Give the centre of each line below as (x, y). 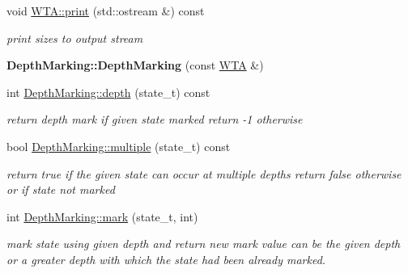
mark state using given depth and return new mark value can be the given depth (204, 244)
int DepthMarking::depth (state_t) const (108, 92)
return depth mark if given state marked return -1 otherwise (155, 119)
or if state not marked (61, 189)
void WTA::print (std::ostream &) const (106, 10)
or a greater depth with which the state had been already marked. (166, 259)
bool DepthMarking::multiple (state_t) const (119, 146)
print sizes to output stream (75, 38)
